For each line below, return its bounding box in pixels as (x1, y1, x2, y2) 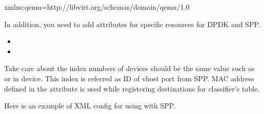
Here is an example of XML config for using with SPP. (4, 100, 176, 111)
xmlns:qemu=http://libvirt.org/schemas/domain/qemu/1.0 (4, 2, 190, 12)
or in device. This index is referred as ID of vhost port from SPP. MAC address (4, 73, 254, 83)
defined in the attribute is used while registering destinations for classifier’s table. (4, 83, 260, 94)
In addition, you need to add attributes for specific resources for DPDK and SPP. (4, 18, 260, 29)
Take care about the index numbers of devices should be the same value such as (4, 63, 255, 74)
